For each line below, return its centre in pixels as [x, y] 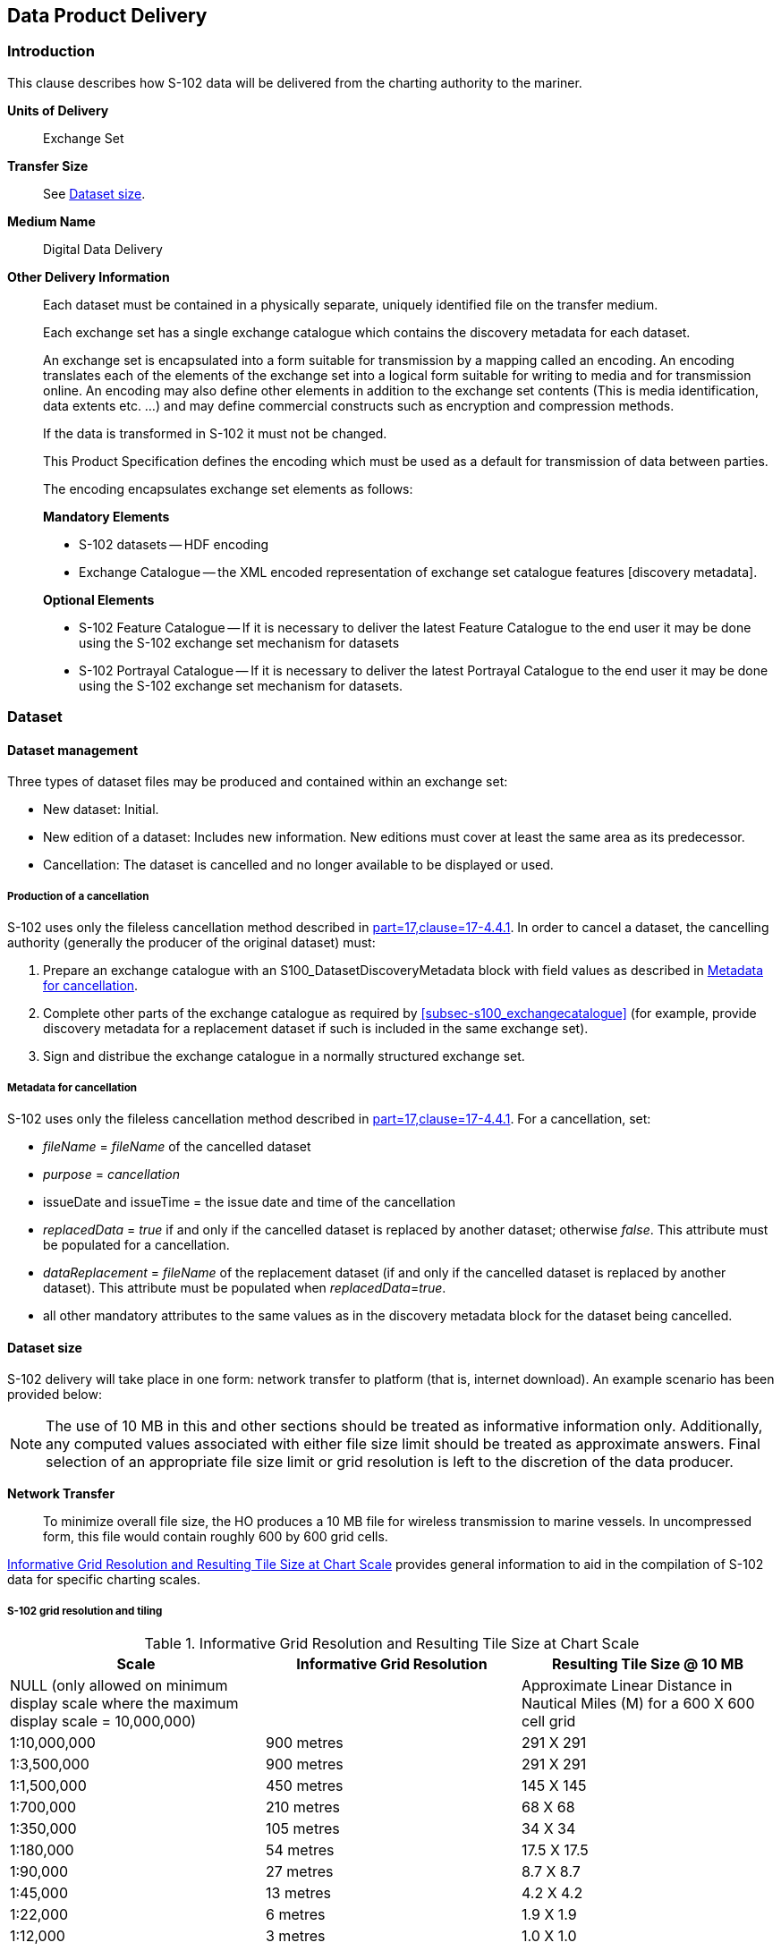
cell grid [548, 1721]
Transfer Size [48, 165]
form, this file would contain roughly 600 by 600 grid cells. [216, 1537]
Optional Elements [99, 599]
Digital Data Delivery [103, 249]
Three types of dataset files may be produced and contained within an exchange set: [258, 782]
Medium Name [51, 221]
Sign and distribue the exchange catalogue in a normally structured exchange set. [284, 1056]
